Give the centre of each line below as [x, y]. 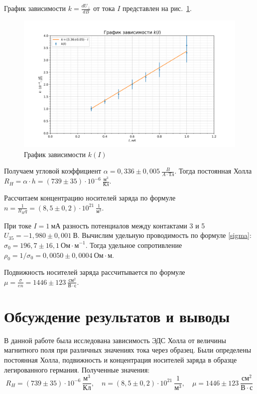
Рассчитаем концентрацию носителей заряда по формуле [90, 197]
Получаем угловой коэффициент [53, 171]
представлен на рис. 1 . [157, 8]
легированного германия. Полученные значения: [77, 369]
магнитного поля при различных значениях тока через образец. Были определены [128, 350]
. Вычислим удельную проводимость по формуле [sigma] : [164, 235]
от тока [104, 8]
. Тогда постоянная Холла [213, 171]
